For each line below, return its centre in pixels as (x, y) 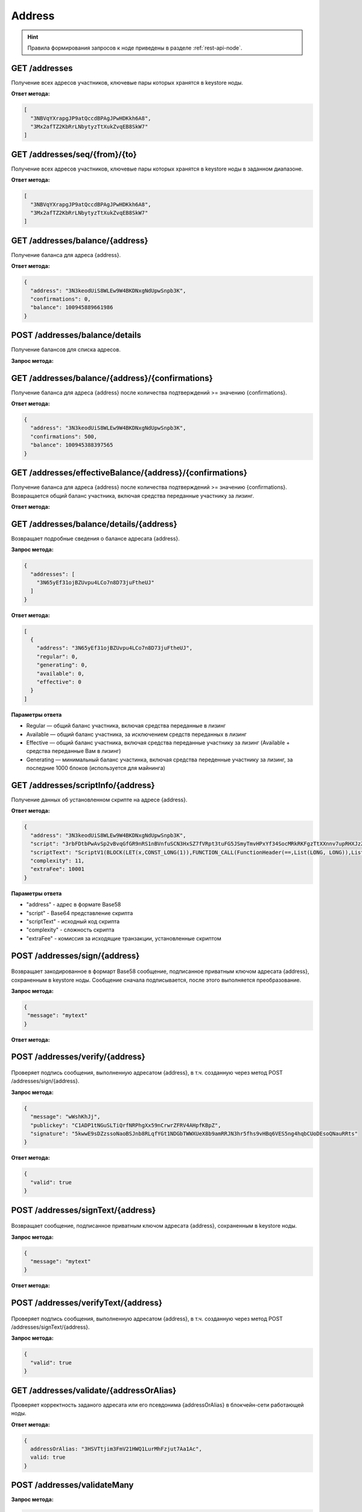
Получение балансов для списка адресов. (66, 350)
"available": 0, (60, 673)
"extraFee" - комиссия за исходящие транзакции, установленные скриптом (124, 938)
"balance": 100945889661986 (72, 308)
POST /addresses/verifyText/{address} (87, 1303)
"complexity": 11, (57, 861)
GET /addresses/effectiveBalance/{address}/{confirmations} (129, 473)
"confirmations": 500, (64, 436)
